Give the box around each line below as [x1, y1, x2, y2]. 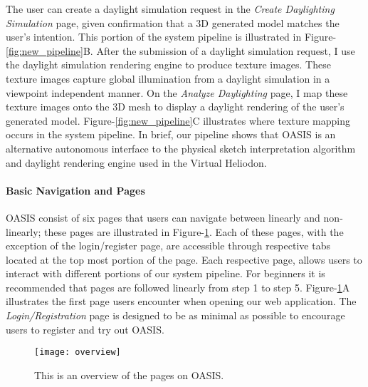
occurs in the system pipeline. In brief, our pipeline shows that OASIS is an [6, 127, 336, 142]
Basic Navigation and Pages [6, 182, 145, 197]
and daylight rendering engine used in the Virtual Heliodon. [6, 155, 267, 170]
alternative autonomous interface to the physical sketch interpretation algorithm [6, 140, 356, 155]
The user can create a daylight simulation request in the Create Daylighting [6, 1, 335, 16]
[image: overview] [34, 347, 121, 358]
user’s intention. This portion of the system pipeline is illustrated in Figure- [6, 29, 337, 44]
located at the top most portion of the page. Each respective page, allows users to [6, 252, 362, 267]
